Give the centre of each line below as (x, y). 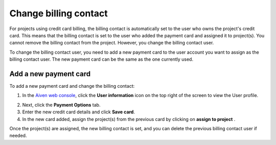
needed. (18, 136)
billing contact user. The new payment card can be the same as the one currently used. (101, 59)
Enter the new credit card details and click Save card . (79, 112)
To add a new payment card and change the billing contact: (72, 86)
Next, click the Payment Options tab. (61, 105)
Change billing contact (59, 13)
